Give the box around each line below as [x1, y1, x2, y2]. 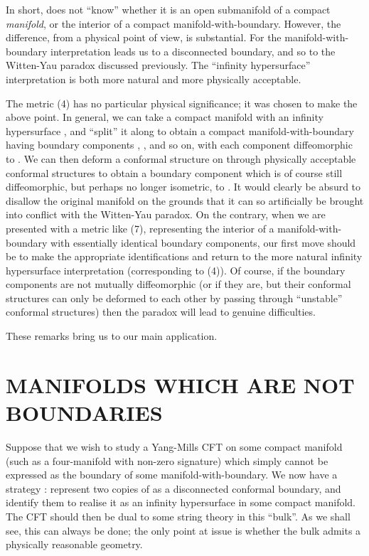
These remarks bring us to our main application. [6, 328, 218, 343]
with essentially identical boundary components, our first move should [50, 235, 356, 250]
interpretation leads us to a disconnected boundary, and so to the [50, 43, 336, 58]
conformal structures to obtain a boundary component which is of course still [6, 165, 343, 180]
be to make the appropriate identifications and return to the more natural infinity [6, 249, 363, 264]
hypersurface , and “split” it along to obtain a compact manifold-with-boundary [6, 123, 354, 138]
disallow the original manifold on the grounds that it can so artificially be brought [6, 193, 364, 208]
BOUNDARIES [6, 398, 163, 427]
